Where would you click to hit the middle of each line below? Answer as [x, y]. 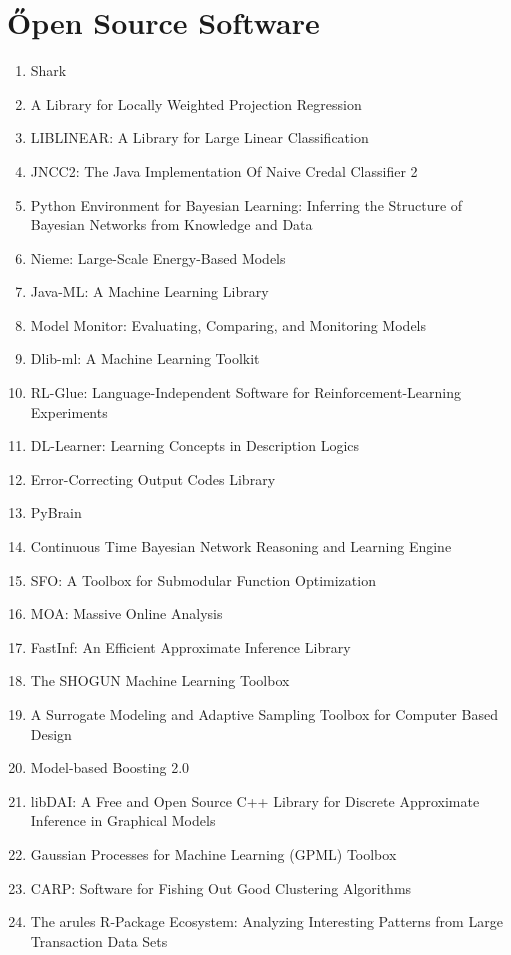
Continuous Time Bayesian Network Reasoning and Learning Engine [241, 546]
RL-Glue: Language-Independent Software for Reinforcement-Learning [245, 392]
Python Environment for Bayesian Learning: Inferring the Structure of [246, 204]
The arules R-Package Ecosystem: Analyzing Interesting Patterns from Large [266, 921]
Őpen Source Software [163, 22]
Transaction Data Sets [99, 940]
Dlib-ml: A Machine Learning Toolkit [145, 358]
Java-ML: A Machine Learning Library [149, 291]
